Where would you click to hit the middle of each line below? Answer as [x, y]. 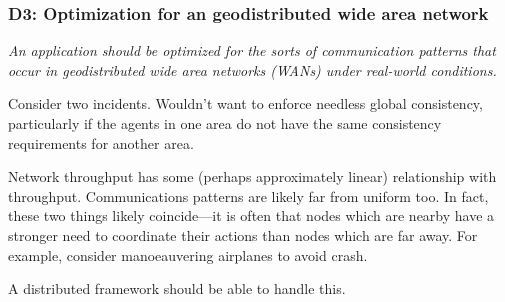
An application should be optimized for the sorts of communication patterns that [252, 50]
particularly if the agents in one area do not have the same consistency [225, 123]
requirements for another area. [101, 142]
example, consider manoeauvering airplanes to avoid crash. [188, 254]
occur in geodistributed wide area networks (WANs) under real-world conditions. [252, 69]
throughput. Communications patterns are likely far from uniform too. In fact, [248, 195]
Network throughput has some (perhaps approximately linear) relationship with [252, 176]
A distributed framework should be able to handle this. [177, 288]
